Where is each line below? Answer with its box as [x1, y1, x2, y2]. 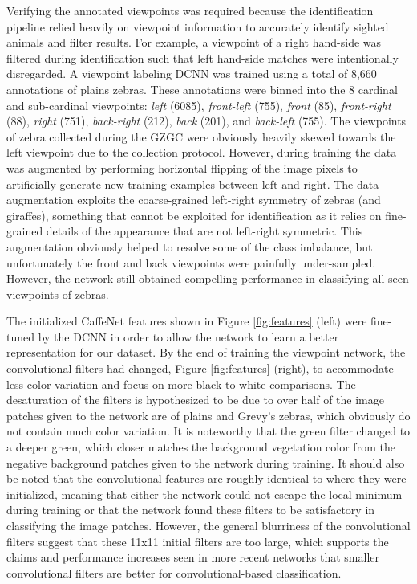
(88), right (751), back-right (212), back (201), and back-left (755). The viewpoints [6, 112, 407, 129]
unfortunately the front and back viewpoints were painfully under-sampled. [6, 254, 376, 271]
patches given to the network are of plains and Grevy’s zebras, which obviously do [6, 406, 411, 423]
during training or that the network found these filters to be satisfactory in [6, 501, 375, 518]
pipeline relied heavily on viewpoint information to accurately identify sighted [6, 18, 389, 35]
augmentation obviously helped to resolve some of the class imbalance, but [6, 238, 373, 255]
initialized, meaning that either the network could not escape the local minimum [6, 485, 403, 502]
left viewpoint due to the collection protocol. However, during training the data [6, 144, 397, 161]
